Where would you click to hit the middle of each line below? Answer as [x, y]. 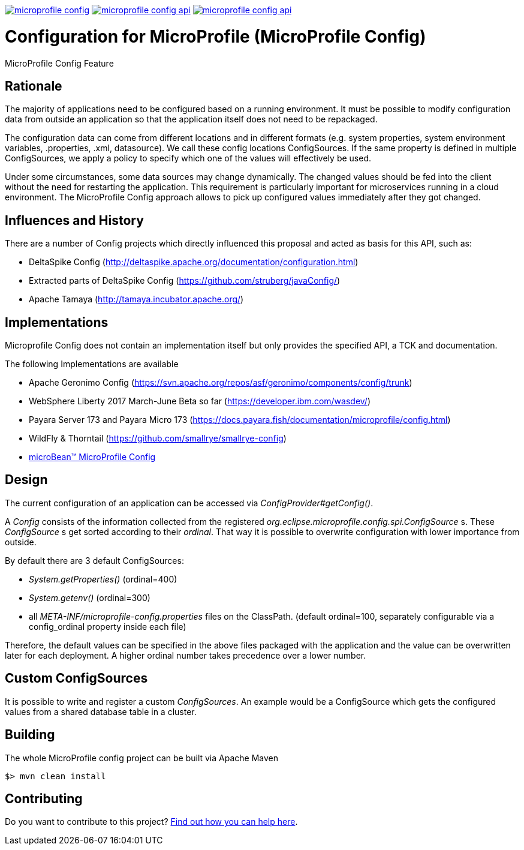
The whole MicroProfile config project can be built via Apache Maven [141, 758]
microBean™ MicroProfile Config [92, 457]
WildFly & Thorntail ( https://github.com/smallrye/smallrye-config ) [158, 438]
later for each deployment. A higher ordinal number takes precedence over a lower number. [186, 655]
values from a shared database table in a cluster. [101, 711]
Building [30, 735]
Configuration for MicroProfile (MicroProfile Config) [216, 36]
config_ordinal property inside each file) [108, 626]
